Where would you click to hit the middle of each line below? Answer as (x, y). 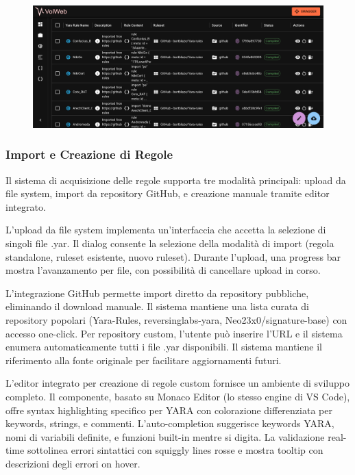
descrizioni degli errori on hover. (73, 463)
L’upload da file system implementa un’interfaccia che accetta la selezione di (166, 230)
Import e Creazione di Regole (89, 154)
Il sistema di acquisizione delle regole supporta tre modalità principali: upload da (176, 180)
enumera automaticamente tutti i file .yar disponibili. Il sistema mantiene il (164, 347)
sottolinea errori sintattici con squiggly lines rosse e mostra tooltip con (175, 450)
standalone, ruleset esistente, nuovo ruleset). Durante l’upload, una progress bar (173, 256)
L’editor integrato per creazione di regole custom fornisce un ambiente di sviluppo (177, 383)
